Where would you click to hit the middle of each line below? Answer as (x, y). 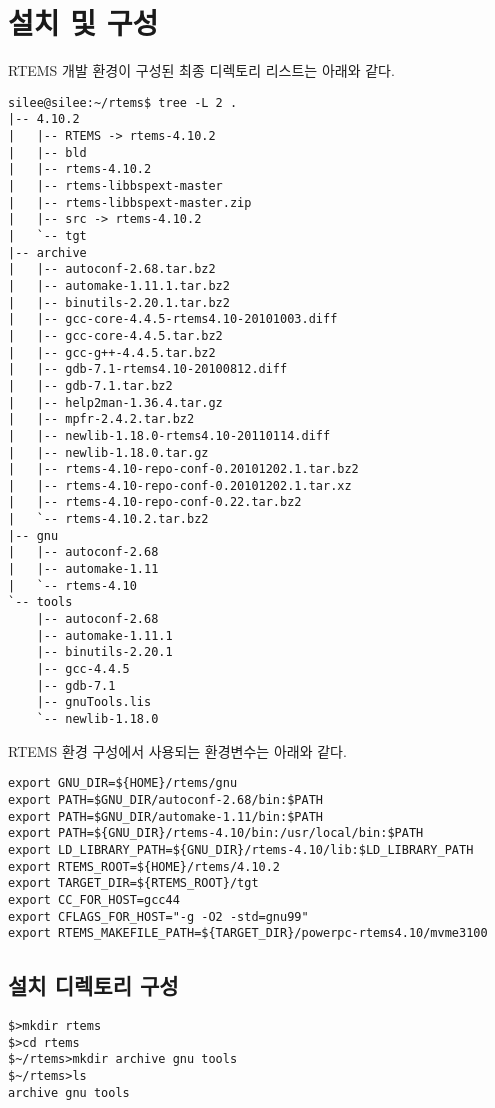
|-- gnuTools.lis (94, 702)
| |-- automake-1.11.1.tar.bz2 (119, 285)
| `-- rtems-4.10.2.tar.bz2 (108, 519)
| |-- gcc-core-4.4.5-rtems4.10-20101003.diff (173, 319)
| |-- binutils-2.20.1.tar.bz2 (119, 302)
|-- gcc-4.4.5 (83, 669)
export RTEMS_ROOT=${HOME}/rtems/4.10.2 (144, 866)
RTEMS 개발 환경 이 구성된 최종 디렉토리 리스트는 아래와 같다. (201, 70)
